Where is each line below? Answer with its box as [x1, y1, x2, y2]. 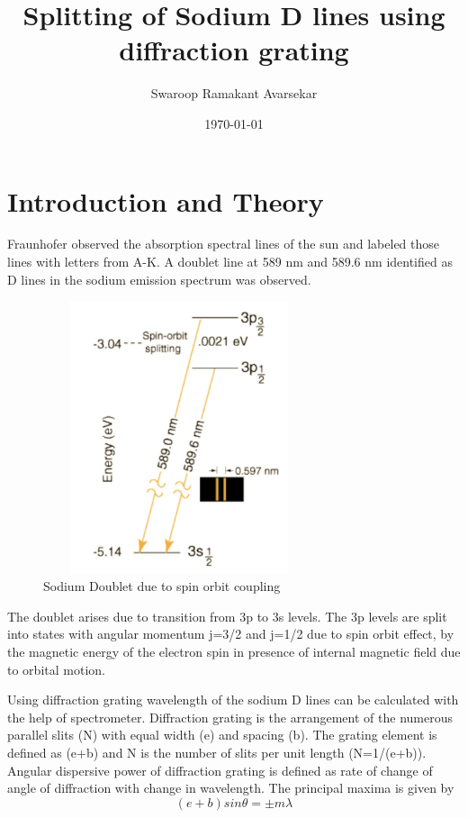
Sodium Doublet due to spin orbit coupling [43, 577, 281, 595]
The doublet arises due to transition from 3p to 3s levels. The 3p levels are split [7, 606, 447, 625]
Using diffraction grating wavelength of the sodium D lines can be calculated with [7, 690, 459, 709]
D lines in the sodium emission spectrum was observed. [7, 269, 311, 288]
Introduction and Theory [7, 182, 324, 219]
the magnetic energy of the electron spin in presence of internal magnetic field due [7, 641, 461, 660]
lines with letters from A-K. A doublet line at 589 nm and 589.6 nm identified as [7, 252, 453, 271]
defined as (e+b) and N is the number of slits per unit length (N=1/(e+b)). [7, 742, 427, 761]
